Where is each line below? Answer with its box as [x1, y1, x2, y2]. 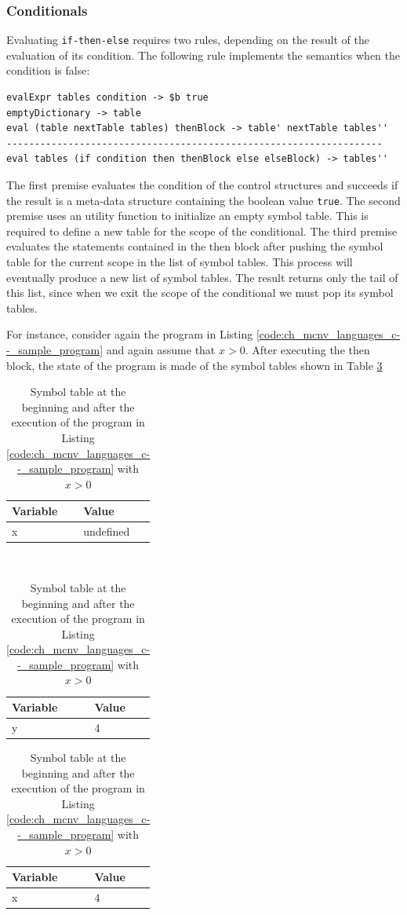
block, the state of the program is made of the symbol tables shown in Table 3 [6, 357, 383, 373]
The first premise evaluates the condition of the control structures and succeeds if [6, 177, 398, 193]
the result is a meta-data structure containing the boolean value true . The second [6, 192, 401, 208]
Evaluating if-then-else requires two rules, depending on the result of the [6, 31, 369, 48]
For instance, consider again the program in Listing [6, 326, 253, 342]
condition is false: [6, 62, 90, 79]
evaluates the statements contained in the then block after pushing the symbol [6, 238, 383, 254]
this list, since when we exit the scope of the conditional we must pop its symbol [6, 284, 394, 301]
